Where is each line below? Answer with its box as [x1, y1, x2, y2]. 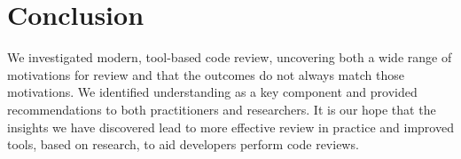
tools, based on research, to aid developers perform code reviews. [7, 135, 359, 154]
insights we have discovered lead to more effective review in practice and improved [7, 117, 454, 136]
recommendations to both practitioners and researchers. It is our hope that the [7, 99, 436, 118]
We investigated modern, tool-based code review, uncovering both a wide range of [7, 48, 452, 67]
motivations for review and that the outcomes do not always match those [7, 65, 404, 83]
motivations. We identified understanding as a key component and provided [7, 83, 418, 101]
